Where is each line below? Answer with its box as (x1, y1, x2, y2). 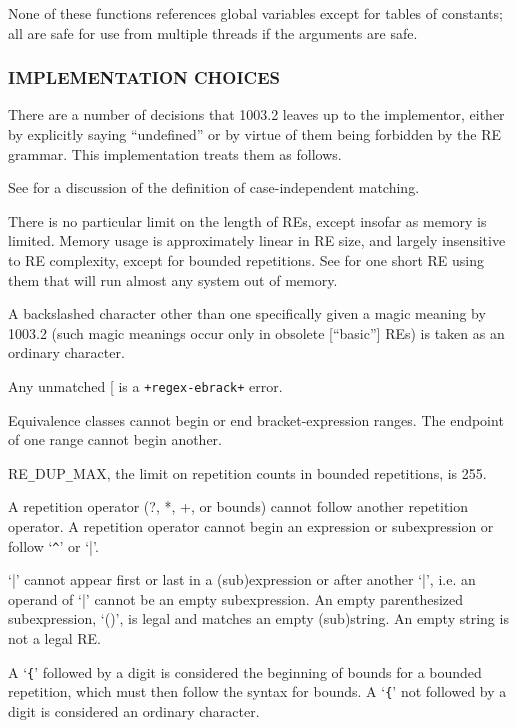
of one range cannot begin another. (8, 429, 222, 450)
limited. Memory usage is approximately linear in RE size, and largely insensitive (8, 230, 506, 251)
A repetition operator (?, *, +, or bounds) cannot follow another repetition (8, 496, 469, 517)
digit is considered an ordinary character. (8, 700, 260, 721)
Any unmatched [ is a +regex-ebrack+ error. (8, 375, 283, 396)
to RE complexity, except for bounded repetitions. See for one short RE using (8, 249, 485, 270)
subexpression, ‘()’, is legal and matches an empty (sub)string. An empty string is (8, 608, 509, 629)
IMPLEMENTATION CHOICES (8, 65, 281, 90)
